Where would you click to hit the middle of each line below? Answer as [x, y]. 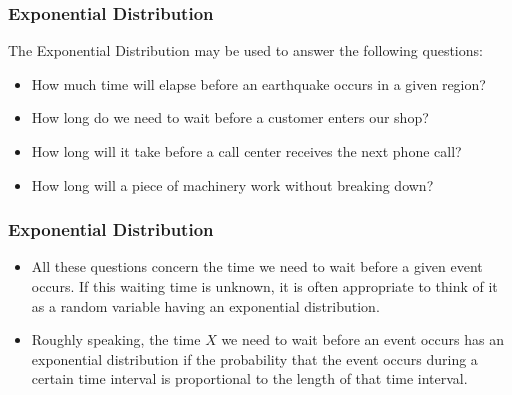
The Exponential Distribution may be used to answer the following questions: [245, 50]
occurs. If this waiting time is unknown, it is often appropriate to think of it [264, 286]
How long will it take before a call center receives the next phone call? [246, 151]
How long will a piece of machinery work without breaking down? [232, 184]
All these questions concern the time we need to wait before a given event [257, 266]
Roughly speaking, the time [116, 339]
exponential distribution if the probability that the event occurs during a [254, 358]
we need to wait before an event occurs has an [362, 339]
